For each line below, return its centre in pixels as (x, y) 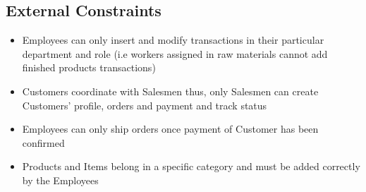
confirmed (43, 142)
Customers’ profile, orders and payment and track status (145, 105)
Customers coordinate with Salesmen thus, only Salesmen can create (170, 91)
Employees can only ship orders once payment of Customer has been (170, 129)
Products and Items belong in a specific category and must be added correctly (191, 166)
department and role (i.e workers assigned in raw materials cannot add (175, 53)
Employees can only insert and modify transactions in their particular (173, 40)
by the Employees (60, 180)
